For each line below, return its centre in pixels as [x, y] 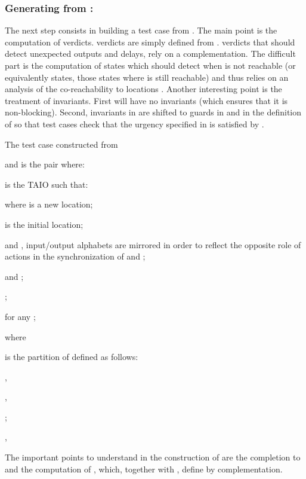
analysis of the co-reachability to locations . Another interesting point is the [143, 89]
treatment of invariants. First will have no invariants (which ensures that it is [146, 100]
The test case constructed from [61, 144]
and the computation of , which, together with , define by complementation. [144, 469]
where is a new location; [49, 204]
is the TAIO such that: [47, 184]
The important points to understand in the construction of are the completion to [153, 457]
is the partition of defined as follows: [72, 357]
